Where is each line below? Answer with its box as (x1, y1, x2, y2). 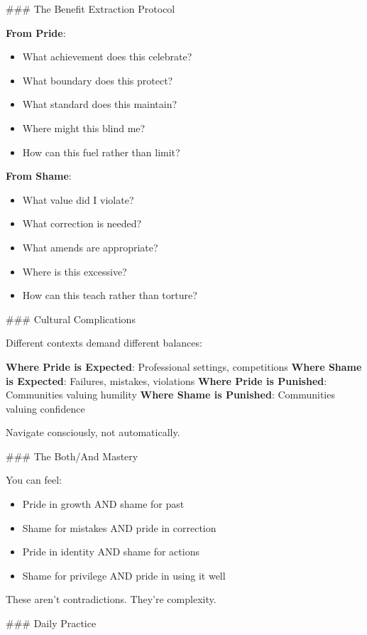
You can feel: (6, 472, 62, 487)
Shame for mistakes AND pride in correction (22, 520, 217, 535)
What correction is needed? (22, 216, 142, 231)
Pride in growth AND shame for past (22, 496, 185, 511)
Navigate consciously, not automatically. (6, 425, 180, 440)
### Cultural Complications (6, 311, 136, 326)
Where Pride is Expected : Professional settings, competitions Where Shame (6, 359, 362, 374)
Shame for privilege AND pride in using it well (22, 568, 226, 582)
